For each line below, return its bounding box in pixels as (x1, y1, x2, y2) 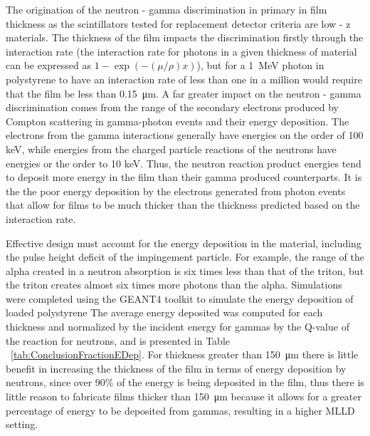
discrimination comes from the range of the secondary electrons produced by (6, 100, 339, 115)
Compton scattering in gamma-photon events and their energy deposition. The (6, 113, 349, 128)
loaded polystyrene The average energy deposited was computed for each (6, 305, 323, 320)
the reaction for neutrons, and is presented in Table (6, 333, 231, 348)
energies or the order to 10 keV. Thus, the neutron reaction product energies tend (6, 155, 361, 170)
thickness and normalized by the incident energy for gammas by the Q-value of (6, 319, 349, 334)
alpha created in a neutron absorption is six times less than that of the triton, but (6, 263, 364, 278)
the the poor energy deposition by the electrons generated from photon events (6, 183, 346, 198)
